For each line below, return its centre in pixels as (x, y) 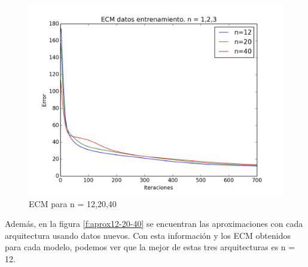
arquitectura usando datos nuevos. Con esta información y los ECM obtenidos (148, 235)
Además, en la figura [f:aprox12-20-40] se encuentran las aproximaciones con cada (154, 224)
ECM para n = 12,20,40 (73, 203)
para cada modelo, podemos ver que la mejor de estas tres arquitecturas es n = (150, 247)
